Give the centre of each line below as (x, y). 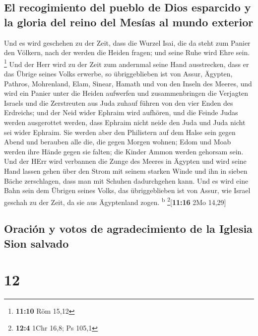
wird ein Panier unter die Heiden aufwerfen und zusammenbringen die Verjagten (126, 93)
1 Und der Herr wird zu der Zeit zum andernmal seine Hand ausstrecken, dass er (127, 63)
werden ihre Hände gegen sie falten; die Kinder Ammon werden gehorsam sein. (124, 151)
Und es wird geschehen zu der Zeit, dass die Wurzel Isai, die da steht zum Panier (127, 42)
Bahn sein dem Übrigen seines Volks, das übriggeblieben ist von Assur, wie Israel (127, 190)
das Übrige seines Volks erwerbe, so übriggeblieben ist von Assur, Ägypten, (118, 74)
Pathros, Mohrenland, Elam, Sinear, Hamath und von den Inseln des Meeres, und (128, 83)
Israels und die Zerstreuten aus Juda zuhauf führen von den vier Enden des (119, 102)
